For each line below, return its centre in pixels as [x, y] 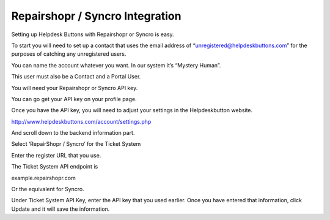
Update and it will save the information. [61, 209]
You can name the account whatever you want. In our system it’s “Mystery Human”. [116, 65]
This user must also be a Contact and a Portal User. [76, 77]
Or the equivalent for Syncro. [48, 189]
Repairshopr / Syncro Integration [96, 16]
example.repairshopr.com [43, 178]
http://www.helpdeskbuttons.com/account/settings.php [81, 121]
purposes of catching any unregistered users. [69, 54]
